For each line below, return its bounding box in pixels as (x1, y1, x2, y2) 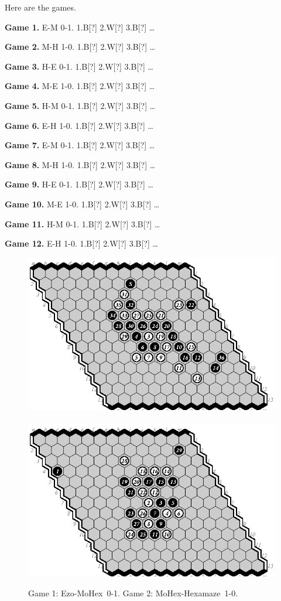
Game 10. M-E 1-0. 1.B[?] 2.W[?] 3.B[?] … (5, 197, 160, 210)
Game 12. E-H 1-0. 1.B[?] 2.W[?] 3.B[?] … (5, 237, 158, 250)
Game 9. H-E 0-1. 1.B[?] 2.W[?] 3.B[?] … (5, 178, 153, 190)
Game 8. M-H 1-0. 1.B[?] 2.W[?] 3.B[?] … (5, 158, 156, 170)
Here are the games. (5, 1, 76, 13)
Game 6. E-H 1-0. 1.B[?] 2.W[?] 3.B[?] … (5, 119, 153, 131)
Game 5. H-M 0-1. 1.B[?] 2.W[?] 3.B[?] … (5, 99, 156, 111)
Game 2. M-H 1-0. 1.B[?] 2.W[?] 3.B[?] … (5, 40, 156, 53)
